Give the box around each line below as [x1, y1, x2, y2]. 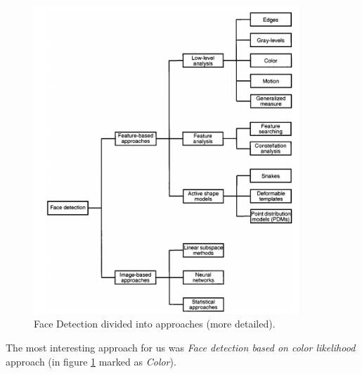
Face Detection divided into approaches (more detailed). [34, 316, 276, 331]
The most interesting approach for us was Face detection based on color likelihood [6, 339, 356, 354]
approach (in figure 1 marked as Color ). [6, 354, 176, 368]
